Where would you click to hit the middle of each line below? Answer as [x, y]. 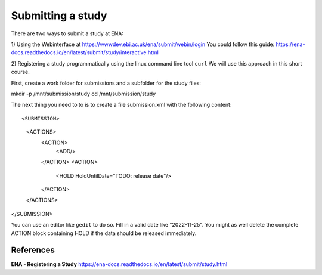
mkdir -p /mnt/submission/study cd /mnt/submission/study [83, 94]
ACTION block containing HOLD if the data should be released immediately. [104, 233]
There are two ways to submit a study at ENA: [67, 33]
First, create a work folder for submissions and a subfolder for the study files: [106, 83]
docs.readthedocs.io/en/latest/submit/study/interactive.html [85, 52]
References [33, 250]
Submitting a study [59, 16]
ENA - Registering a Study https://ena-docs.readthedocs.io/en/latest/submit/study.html [119, 264]
